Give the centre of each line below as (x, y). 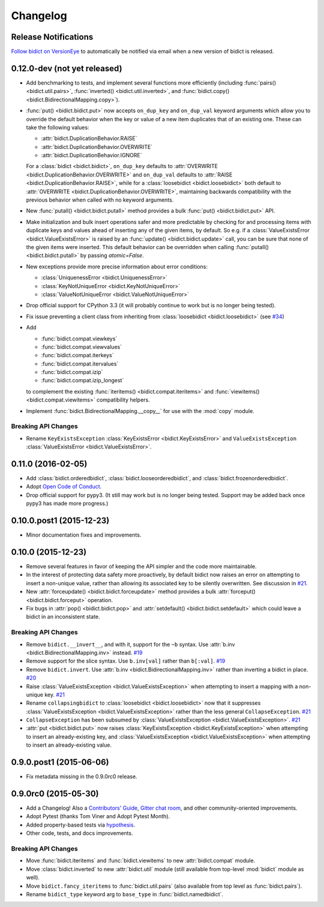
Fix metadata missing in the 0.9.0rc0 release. (82, 777)
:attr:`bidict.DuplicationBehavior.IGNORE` (91, 155)
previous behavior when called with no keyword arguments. (100, 200)
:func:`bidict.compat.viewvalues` (82, 347)
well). (33, 878)
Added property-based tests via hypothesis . (80, 825)
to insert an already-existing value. (69, 745)
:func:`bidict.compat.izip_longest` (82, 381)
